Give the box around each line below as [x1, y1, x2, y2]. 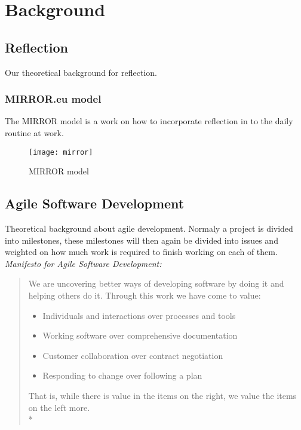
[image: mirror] [29, 148, 93, 156]
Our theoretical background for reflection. [5, 66, 157, 78]
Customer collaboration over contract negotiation [42, 349, 223, 361]
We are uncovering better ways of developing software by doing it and [28, 277, 284, 290]
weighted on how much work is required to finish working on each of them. [5, 245, 278, 258]
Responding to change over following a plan [42, 369, 202, 382]
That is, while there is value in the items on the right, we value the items [28, 389, 297, 401]
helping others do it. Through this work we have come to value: [28, 289, 261, 301]
